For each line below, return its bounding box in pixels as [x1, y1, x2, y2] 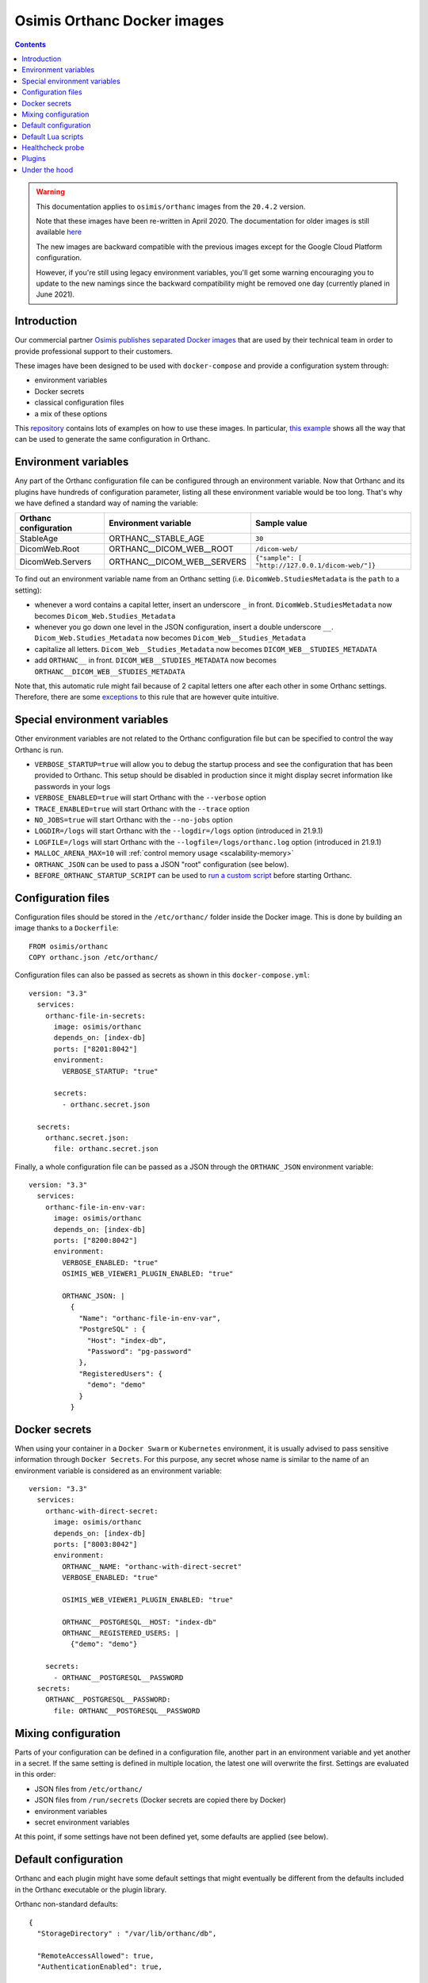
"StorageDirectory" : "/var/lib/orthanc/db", [36, 1928, 217, 1938]
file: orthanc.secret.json [53, 1145, 159, 1153]
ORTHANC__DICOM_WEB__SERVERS [109, 556, 247, 567]
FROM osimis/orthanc [29, 942, 109, 951]
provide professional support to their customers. [14, 346, 173, 356]
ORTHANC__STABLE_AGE [109, 533, 205, 544]
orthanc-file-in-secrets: [44, 1011, 147, 1020]
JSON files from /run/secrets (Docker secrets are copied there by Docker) [34, 1795, 287, 1805]
